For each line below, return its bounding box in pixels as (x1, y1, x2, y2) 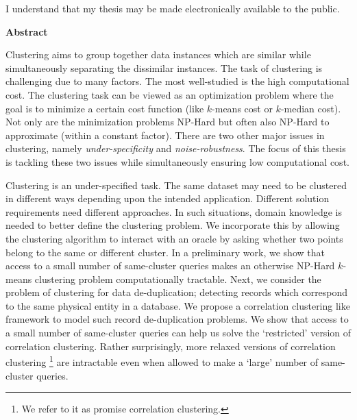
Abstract (5, 24, 48, 38)
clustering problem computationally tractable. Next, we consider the (34, 271, 321, 286)
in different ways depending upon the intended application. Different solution (5, 191, 330, 206)
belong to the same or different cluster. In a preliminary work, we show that (5, 245, 325, 259)
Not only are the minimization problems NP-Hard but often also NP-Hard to (5, 114, 330, 129)
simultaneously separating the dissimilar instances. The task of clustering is (5, 60, 323, 75)
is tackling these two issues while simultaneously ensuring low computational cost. (5, 154, 349, 169)
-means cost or (212, 101, 273, 115)
